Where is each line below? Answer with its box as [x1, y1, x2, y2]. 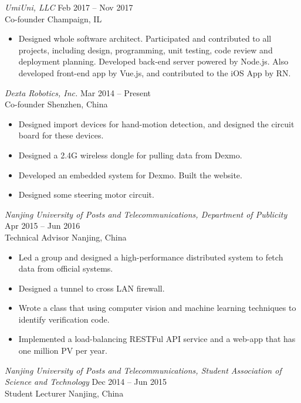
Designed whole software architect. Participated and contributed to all [18, 32, 272, 45]
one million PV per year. [18, 344, 107, 357]
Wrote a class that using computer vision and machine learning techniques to [18, 302, 296, 314]
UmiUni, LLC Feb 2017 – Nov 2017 [5, 1, 133, 13]
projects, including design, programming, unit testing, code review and [18, 43, 273, 56]
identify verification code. [18, 313, 110, 325]
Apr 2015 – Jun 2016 [5, 219, 80, 232]
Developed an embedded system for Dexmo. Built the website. [18, 168, 242, 181]
